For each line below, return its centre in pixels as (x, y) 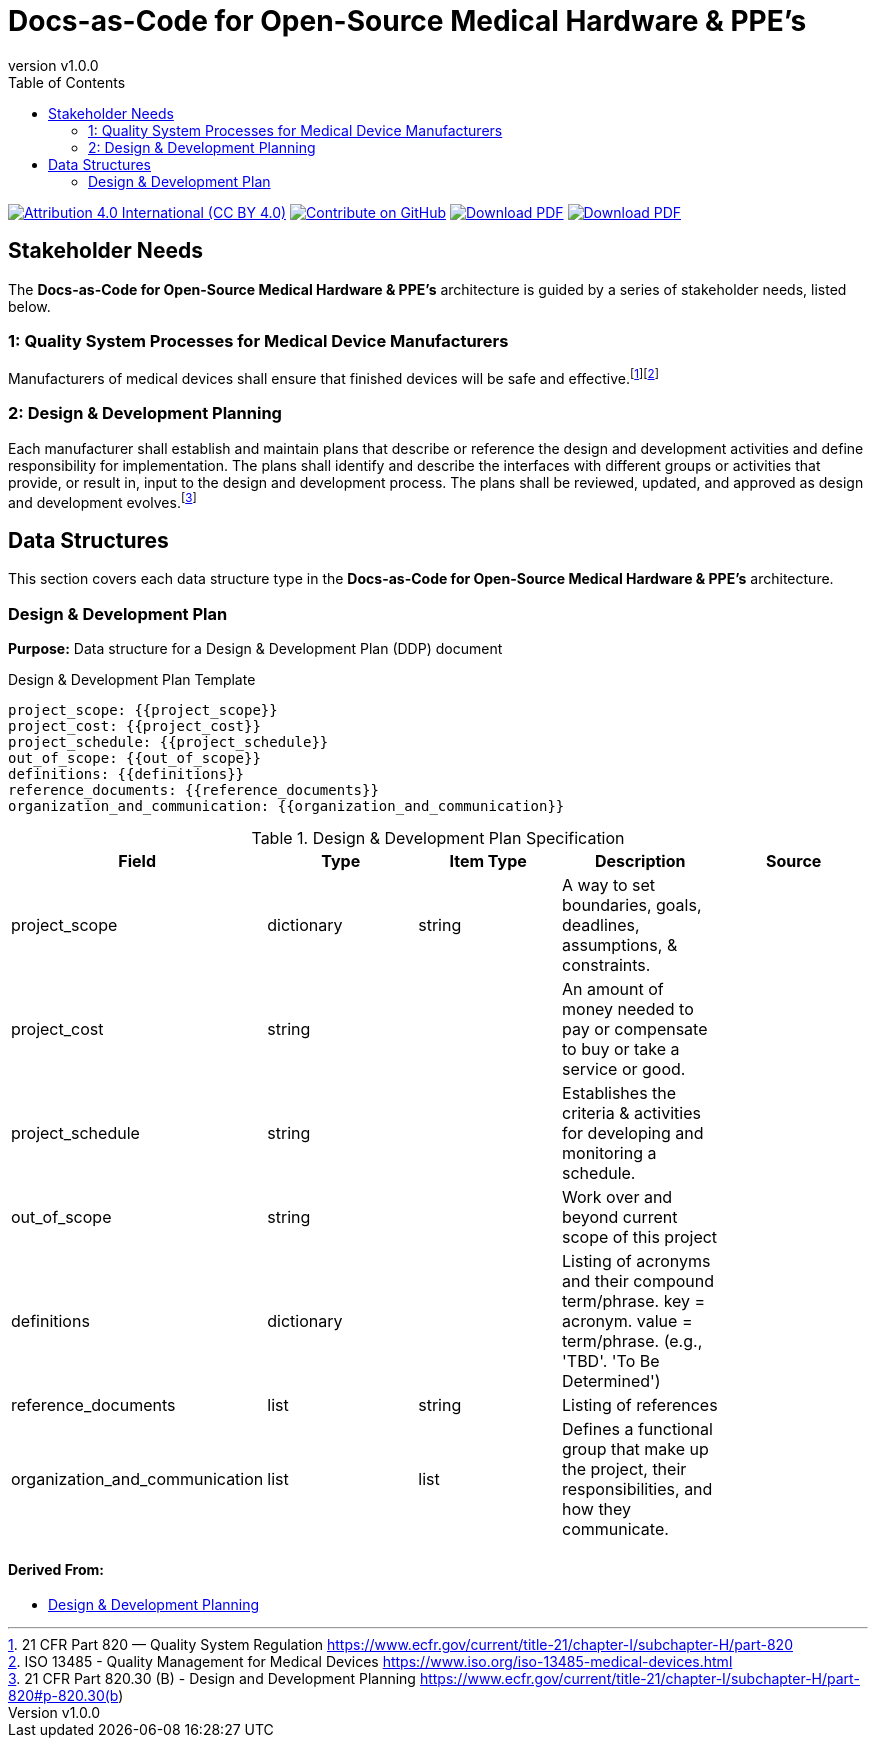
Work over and (617, 1197)
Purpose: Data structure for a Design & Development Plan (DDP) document (255, 648)
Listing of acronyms (636, 1261)
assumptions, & (620, 945)
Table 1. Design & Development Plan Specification (438, 838)
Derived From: (56, 1569)
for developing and (633, 1133)
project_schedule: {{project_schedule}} (168, 742)
